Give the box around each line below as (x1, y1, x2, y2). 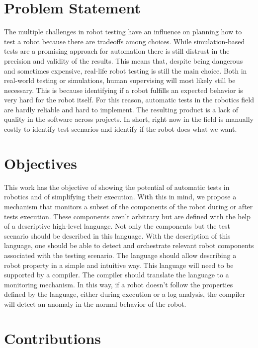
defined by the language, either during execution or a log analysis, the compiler (4, 289, 245, 299)
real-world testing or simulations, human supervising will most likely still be (4, 75, 236, 86)
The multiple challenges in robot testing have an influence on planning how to (4, 26, 242, 37)
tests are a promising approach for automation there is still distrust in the (4, 46, 230, 56)
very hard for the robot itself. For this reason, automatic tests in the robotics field (4, 94, 255, 105)
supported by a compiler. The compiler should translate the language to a (4, 269, 229, 280)
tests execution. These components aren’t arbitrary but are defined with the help (4, 211, 251, 221)
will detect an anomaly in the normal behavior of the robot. (4, 298, 186, 309)
